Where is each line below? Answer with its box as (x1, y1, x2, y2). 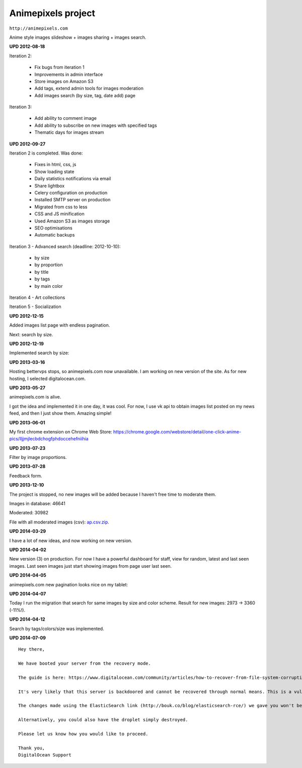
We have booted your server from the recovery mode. (18, 661, 151, 666)
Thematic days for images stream (34, 129, 104, 135)
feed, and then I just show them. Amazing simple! (9, 410, 112, 416)
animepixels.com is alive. (9, 394, 61, 400)
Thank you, (18, 745, 45, 751)
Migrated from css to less (34, 204, 88, 210)
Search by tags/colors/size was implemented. (9, 626, 104, 632)
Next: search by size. (9, 331, 53, 337)
